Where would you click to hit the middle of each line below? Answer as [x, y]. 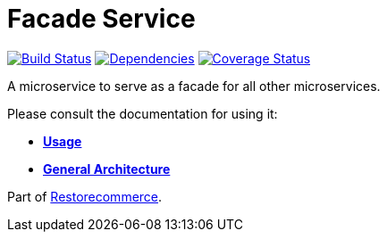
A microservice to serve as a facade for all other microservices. [194, 86]
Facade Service [101, 19]
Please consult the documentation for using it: [143, 113]
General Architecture [107, 169]
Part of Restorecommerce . [85, 196]
